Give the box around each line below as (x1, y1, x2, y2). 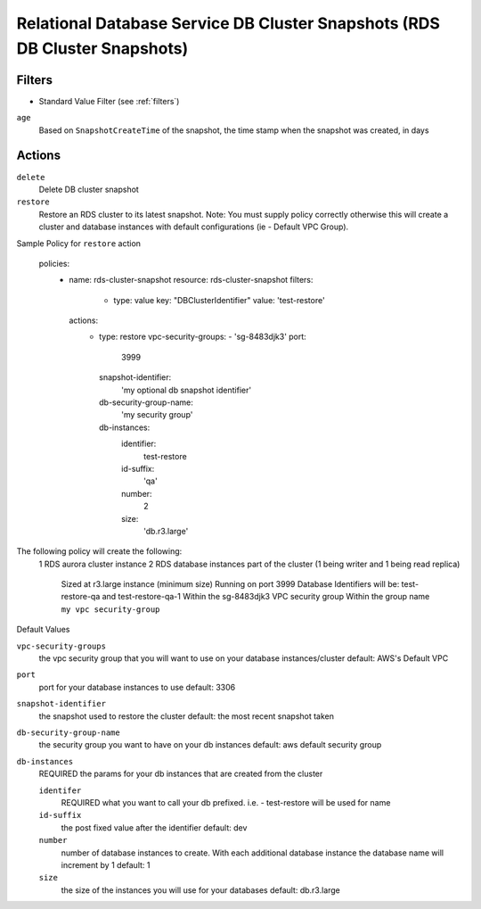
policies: (38, 258, 70, 269)
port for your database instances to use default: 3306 (38, 682, 236, 692)
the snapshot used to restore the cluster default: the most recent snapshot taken (38, 710, 334, 722)
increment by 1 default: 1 (61, 859, 151, 870)
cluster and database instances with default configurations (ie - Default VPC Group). (38, 221, 349, 232)
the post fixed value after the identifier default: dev (61, 822, 248, 833)
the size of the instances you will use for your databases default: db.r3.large (61, 884, 340, 896)
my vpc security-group (61, 604, 160, 615)
